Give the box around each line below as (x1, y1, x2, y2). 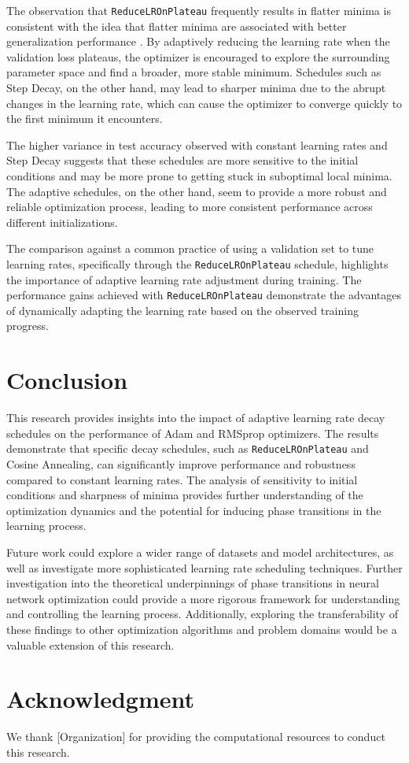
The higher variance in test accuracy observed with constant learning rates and (6, 136, 388, 153)
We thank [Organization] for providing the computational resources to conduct (6, 728, 385, 745)
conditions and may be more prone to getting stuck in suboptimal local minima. (6, 168, 392, 183)
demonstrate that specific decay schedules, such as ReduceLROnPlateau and (6, 440, 369, 457)
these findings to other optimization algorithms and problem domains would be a (6, 620, 397, 637)
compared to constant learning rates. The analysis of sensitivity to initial (6, 471, 358, 487)
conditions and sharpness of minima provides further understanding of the (6, 487, 363, 503)
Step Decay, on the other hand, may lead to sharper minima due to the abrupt (6, 80, 386, 96)
